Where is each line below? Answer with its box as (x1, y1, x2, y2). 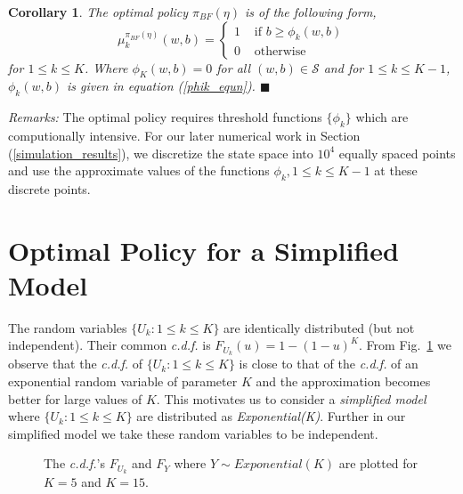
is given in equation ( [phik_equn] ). (67, 77, 256, 95)
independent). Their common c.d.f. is (8, 336, 211, 354)
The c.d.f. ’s (44, 454, 105, 473)
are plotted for (338, 454, 418, 473)
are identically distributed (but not (223, 318, 415, 336)
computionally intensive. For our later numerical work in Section (8, 126, 361, 144)
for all (216, 58, 251, 77)
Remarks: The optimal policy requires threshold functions (8, 108, 322, 126)
